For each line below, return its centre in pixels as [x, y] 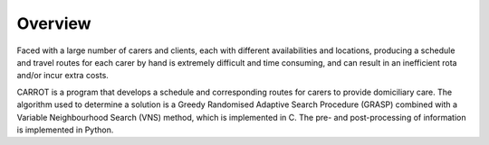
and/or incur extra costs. [62, 76]
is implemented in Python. [65, 130]
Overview [54, 23]
